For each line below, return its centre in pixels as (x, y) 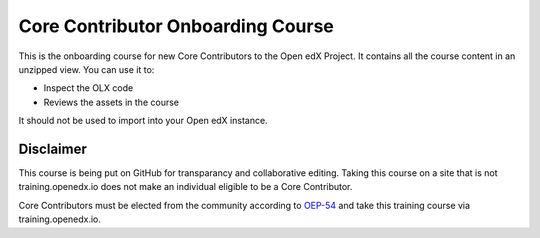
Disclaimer (52, 148)
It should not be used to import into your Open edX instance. (143, 121)
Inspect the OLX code (88, 88)
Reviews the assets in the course (111, 102)
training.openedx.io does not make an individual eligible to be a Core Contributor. (185, 187)
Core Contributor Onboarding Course (176, 26)
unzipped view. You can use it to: (86, 69)
